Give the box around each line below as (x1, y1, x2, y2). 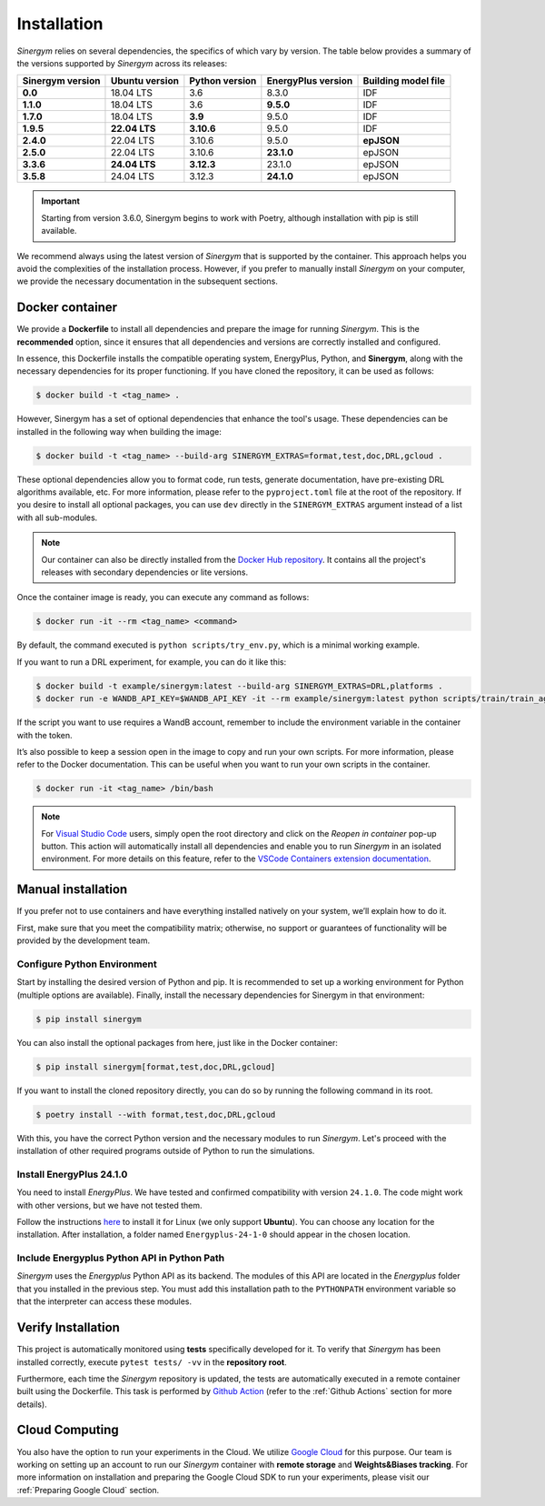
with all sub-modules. (16, 512, 98, 523)
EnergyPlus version (266, 75, 353, 87)
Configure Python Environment (16, 958, 158, 970)
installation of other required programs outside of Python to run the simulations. (16, 1145, 315, 1156)
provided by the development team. (16, 935, 150, 946)
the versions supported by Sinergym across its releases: (16, 57, 227, 68)
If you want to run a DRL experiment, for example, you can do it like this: (16, 656, 286, 668)
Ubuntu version (110, 75, 179, 87)
